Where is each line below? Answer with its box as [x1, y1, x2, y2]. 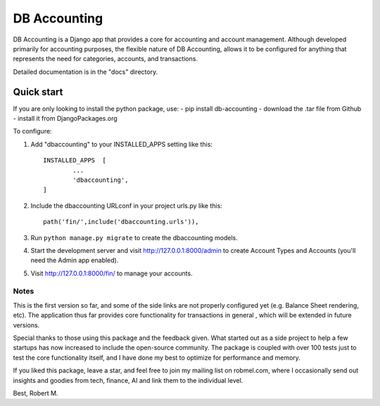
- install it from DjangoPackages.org [13, 114, 118, 123]
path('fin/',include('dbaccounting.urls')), [43, 218, 200, 226]
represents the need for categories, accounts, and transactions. [13, 55, 198, 63]
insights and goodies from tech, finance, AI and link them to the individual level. [13, 376, 243, 384]
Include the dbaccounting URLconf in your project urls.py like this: [30, 201, 223, 210]
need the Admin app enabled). [30, 256, 119, 265]
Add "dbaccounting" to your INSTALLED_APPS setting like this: [30, 140, 213, 148]
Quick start [13, 86, 63, 98]
